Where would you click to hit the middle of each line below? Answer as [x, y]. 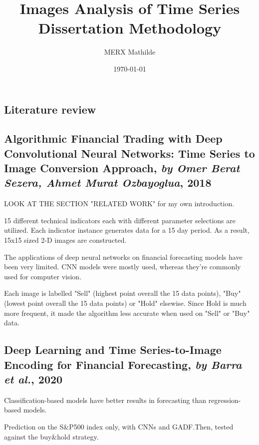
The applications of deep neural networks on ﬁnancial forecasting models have [123, 257]
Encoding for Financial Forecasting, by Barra [123, 364]
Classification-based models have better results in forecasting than [105, 400]
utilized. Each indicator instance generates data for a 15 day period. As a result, [127, 230]
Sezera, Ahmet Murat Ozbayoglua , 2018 [108, 182]
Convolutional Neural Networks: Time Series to [129, 153]
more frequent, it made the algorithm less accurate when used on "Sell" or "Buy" [127, 313]
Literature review [50, 109]
